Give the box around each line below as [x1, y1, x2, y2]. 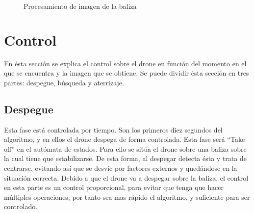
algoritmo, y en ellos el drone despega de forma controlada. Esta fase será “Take [4, 134, 245, 144]
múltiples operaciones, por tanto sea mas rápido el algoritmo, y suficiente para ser [4, 191, 250, 202]
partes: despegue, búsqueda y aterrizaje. [4, 77, 124, 87]
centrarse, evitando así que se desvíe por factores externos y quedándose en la [4, 163, 237, 173]
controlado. [4, 201, 38, 212]
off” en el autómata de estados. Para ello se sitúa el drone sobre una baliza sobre [4, 143, 247, 154]
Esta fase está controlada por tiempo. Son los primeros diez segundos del [4, 124, 223, 134]
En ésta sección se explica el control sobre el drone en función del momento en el [4, 58, 247, 68]
